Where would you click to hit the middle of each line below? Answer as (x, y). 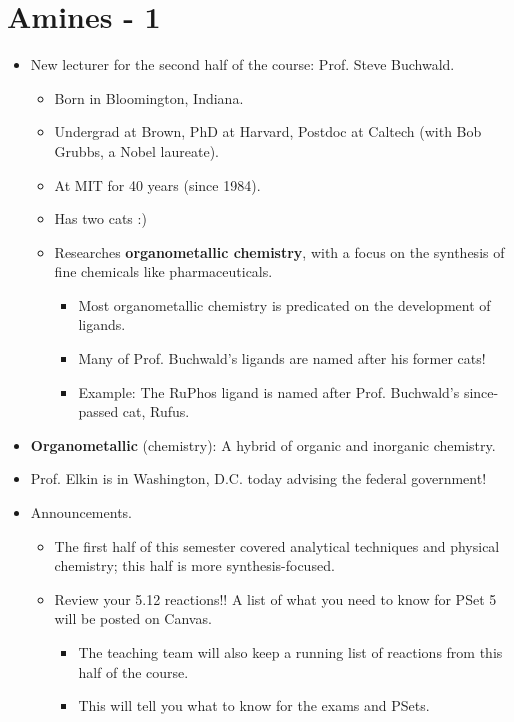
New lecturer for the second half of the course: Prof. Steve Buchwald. (242, 64)
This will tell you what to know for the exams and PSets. (254, 705)
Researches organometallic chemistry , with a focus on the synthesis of (279, 251)
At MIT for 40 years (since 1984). (157, 184)
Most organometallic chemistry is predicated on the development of (284, 304)
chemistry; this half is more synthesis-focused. (194, 565)
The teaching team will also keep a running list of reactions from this (290, 652)
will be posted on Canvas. (133, 618)
